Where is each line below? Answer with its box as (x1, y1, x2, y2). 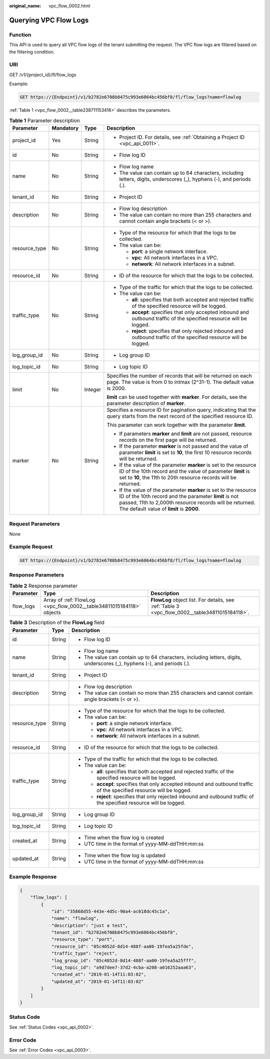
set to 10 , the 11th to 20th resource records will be (119, 474, 237, 481)
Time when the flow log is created (84, 834, 164, 841)
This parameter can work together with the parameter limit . (106, 421, 247, 428)
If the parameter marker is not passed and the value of (119, 442, 248, 449)
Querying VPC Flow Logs (9, 16, 89, 25)
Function (9, 31, 31, 38)
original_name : (9, 3, 41, 9)
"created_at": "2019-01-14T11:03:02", (51, 972, 147, 977)
